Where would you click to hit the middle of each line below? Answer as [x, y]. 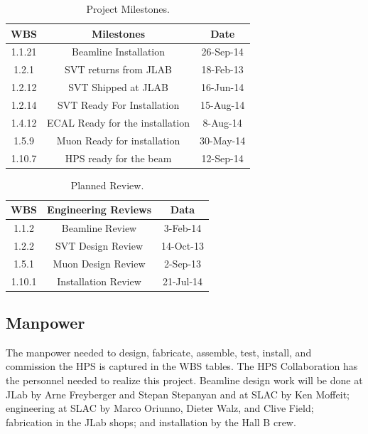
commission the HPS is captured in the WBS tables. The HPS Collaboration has [182, 366]
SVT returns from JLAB [118, 69]
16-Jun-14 [223, 87]
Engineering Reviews [99, 210]
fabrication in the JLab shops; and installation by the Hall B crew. [151, 422]
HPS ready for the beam [118, 158]
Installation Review [99, 281]
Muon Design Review [99, 263]
